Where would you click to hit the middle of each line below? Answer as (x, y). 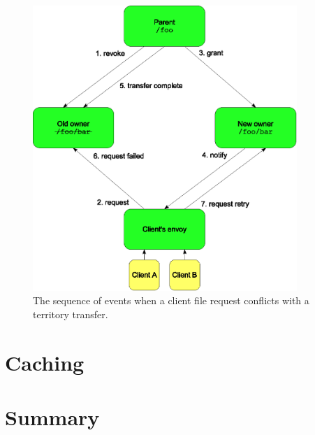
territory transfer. (71, 314)
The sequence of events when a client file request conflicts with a (171, 300)
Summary (52, 417)
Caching (45, 362)
